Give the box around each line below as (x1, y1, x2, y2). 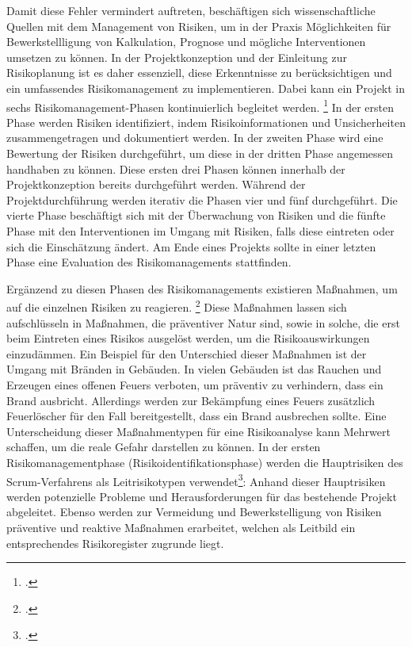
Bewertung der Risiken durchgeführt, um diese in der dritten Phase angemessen (6, 145, 394, 161)
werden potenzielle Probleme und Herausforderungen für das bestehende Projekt (6, 488, 397, 504)
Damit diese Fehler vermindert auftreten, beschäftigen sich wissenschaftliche (6, 2, 376, 18)
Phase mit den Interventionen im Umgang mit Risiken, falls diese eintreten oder (6, 222, 395, 239)
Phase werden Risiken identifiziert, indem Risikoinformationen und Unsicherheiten (6, 113, 406, 130)
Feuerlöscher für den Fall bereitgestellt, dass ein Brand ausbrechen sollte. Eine (6, 408, 387, 424)
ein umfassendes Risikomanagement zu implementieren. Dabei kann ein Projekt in (6, 79, 406, 96)
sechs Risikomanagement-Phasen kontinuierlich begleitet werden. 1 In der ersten (6, 96, 394, 115)
